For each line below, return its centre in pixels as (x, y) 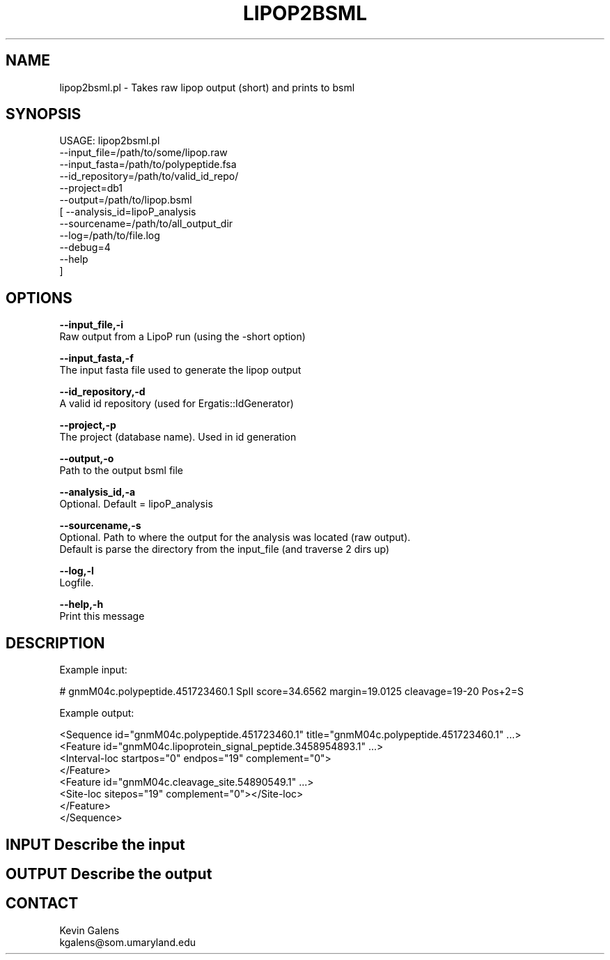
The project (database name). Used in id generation (178, 437)
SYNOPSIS (44, 114)
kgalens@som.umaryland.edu (127, 942)
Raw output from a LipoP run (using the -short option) (182, 337)
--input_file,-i (91, 325)
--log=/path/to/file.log (110, 236)
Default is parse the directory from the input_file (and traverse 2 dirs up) (225, 549)
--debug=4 (85, 247)
